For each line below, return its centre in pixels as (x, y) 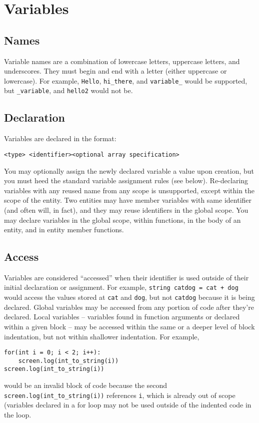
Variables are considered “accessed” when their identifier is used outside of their (126, 277)
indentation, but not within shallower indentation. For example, (102, 336)
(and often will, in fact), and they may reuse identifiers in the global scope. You (126, 209)
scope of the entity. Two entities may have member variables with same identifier (128, 200)
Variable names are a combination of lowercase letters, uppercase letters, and (122, 61)
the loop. (18, 414)
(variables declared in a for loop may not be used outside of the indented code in (128, 405)
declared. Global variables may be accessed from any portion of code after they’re (129, 307)
